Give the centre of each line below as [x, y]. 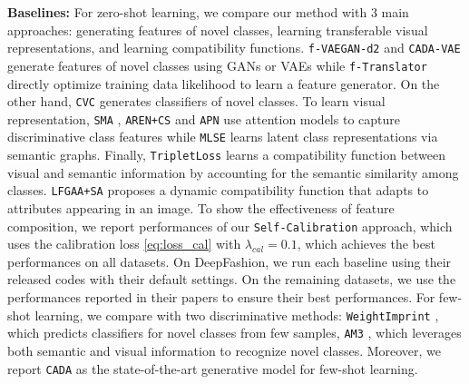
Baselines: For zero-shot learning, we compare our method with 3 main [208, 12]
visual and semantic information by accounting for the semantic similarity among [233, 172]
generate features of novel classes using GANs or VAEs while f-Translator [217, 65]
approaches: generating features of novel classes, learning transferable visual [218, 30]
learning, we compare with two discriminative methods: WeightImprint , [237, 315]
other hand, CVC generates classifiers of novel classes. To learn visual [196, 101]
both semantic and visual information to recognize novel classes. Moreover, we [225, 350]
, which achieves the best [366, 244]
